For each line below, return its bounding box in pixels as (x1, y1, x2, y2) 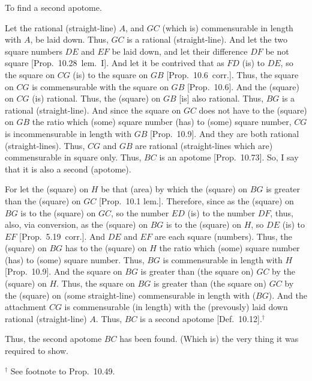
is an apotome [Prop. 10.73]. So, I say (159, 151, 299, 163)
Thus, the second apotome (5, 332, 102, 345)
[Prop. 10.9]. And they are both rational (149, 127, 299, 139)
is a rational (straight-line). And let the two (127, 33, 287, 46)
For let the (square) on (5, 183, 89, 195)
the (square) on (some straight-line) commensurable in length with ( (5, 288, 256, 301)
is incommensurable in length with (5, 127, 131, 139)
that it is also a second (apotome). (5, 162, 131, 175)
